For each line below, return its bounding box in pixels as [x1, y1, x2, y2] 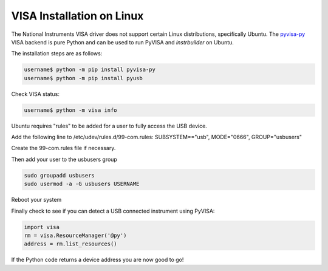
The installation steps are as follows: [11, 50, 103, 57]
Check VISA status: [11, 90, 60, 97]
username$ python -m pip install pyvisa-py [24, 66, 156, 73]
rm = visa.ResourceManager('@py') [24, 232, 127, 239]
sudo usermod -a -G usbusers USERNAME [24, 180, 140, 188]
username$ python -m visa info [24, 106, 118, 114]
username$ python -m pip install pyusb [24, 75, 143, 81]
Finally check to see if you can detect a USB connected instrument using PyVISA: [11, 207, 215, 214]
